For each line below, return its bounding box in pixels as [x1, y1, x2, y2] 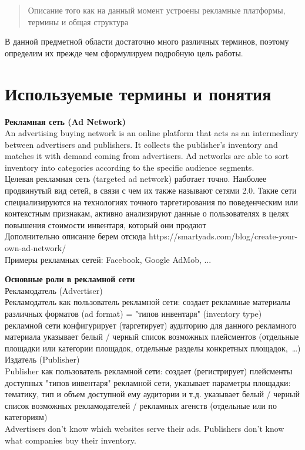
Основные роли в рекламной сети [5, 273, 135, 285]
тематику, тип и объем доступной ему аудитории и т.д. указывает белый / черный [5, 388, 300, 400]
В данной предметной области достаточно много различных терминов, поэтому [5, 35, 289, 48]
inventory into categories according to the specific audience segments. [5, 161, 254, 173]
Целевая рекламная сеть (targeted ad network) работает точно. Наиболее [5, 172, 267, 185]
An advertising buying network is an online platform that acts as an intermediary [5, 127, 299, 139]
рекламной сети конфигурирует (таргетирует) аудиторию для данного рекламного [5, 319, 297, 331]
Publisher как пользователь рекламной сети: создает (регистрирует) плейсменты [5, 364, 293, 377]
